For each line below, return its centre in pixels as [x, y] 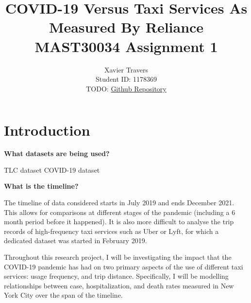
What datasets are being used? [57, 153]
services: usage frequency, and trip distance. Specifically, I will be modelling [116, 276]
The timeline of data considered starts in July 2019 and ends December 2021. [119, 202]
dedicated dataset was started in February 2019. [75, 241]
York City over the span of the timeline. [63, 295]
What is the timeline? [41, 186]
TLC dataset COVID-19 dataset [52, 169]
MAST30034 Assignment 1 [126, 46]
